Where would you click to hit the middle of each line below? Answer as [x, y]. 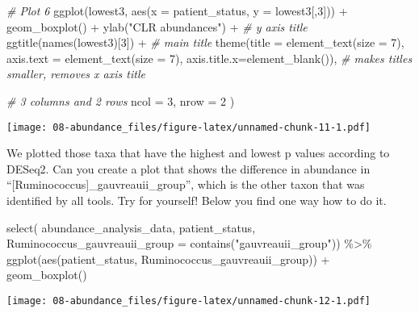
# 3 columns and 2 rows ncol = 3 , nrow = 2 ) [121, 100]
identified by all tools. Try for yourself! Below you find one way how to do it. [197, 200]
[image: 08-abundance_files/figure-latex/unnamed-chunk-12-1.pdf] [189, 300]
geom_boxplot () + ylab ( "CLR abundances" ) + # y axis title [157, 26]
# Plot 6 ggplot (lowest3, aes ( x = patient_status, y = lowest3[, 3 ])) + [177, 10]
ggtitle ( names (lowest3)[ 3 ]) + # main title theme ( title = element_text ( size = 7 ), [205, 42]
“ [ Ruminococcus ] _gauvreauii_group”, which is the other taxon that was [186, 184]
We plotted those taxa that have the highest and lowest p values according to [198, 153]
